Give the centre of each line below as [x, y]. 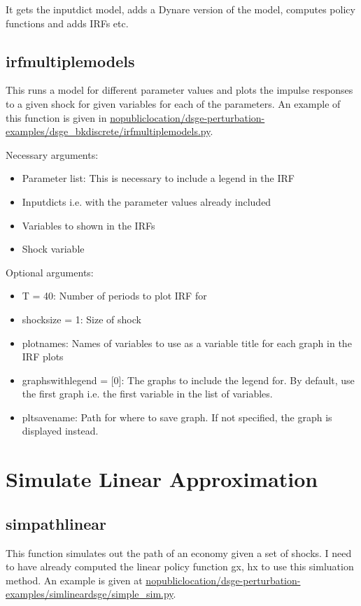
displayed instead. [60, 431]
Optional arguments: [50, 272]
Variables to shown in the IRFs [89, 225]
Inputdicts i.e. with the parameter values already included [147, 201]
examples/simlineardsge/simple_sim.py [90, 594]
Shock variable [53, 249]
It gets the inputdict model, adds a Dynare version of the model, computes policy [180, 9]
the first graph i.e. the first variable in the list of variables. [147, 394]
